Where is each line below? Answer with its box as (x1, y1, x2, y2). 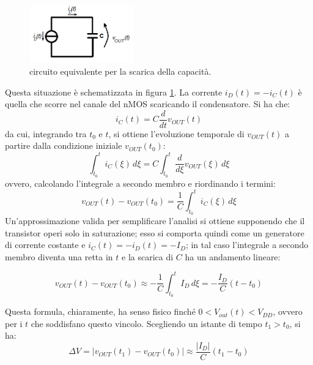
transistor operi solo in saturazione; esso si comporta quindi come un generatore (5, 226, 304, 239)
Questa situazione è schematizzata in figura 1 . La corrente (5, 85, 223, 98)
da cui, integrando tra (5, 127, 87, 140)
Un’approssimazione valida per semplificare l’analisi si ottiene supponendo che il (5, 214, 305, 227)
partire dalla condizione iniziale (5, 139, 122, 152)
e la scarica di (122, 250, 174, 263)
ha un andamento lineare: (185, 250, 281, 263)
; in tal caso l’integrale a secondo (185, 238, 309, 251)
